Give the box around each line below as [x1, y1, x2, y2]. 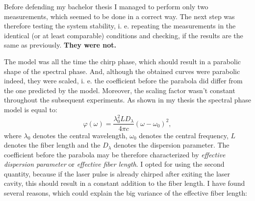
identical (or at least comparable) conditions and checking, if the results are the [4, 30, 243, 40]
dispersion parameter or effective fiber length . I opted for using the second [4, 159, 225, 169]
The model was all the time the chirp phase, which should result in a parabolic [4, 56, 241, 66]
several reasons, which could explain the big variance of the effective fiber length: [4, 188, 247, 198]
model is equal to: [4, 104, 57, 114]
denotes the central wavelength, [33, 130, 127, 140]
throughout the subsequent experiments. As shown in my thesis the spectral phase [4, 95, 252, 105]
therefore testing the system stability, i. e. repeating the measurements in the [4, 21, 236, 31]
